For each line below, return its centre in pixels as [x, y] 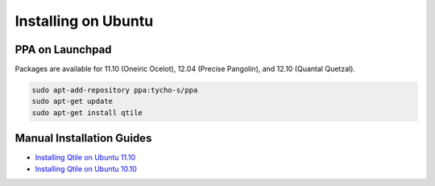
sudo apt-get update [72, 101]
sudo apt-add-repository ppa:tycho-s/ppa [115, 90]
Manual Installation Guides [83, 138]
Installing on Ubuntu [84, 21]
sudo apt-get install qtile [87, 112]
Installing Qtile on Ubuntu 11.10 [85, 158]
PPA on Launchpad [63, 50]
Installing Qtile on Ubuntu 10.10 [86, 168]
